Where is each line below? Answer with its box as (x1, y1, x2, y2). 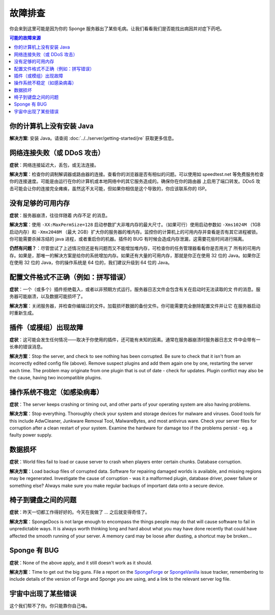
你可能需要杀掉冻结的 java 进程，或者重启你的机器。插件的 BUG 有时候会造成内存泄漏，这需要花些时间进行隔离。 (9, 236, 247, 242)
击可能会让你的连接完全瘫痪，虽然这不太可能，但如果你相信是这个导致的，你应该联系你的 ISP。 (9, 185, 210, 191)
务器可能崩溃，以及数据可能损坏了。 (9, 293, 86, 299)
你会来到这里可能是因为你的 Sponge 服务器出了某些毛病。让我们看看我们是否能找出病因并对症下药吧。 (9, 25, 225, 32)
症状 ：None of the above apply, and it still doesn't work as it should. (9, 559, 152, 566)
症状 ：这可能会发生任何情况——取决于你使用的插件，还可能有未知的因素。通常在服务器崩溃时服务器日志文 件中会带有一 (9, 337, 261, 343)
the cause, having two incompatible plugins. (9, 375, 102, 381)
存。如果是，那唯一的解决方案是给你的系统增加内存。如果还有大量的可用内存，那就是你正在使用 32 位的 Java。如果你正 (9, 252, 261, 259)
